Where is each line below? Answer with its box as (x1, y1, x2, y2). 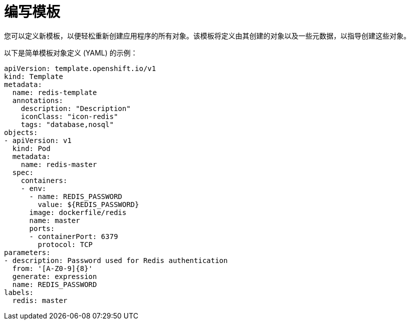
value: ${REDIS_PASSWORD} (38, 200, 139, 208)
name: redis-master (21, 160, 97, 168)
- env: (21, 184, 47, 192)
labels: (4, 288, 34, 296)
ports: (29, 224, 55, 232)
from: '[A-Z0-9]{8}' (12, 264, 93, 272)
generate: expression (12, 272, 97, 280)
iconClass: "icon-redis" (21, 112, 118, 120)
